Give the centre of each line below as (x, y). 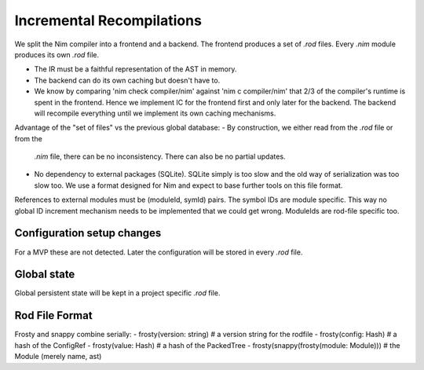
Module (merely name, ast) (58, 357)
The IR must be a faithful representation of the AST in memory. (135, 69)
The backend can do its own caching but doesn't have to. (127, 80)
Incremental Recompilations (108, 20)
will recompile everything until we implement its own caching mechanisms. (155, 113)
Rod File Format (54, 315)
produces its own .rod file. (57, 54)
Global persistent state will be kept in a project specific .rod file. (117, 293)
